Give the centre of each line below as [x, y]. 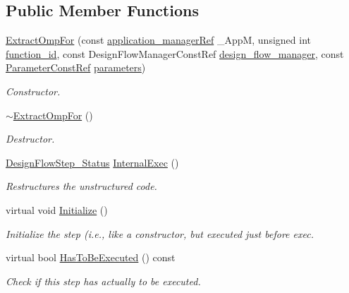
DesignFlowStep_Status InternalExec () [92, 162]
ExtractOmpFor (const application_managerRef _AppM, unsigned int [158, 40]
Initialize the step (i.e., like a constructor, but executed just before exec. [160, 233]
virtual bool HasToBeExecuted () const [91, 257]
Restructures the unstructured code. [81, 186]
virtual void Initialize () [57, 209]
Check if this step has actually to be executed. [103, 281]
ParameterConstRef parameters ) [76, 67]
